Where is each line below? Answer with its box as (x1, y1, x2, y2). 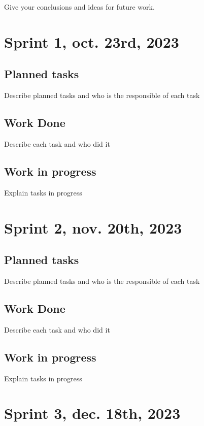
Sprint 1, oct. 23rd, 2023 (4, 31, 179, 52)
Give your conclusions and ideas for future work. (4, 2, 155, 12)
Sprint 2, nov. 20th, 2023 (4, 217, 182, 238)
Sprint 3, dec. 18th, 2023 (4, 403, 181, 423)
